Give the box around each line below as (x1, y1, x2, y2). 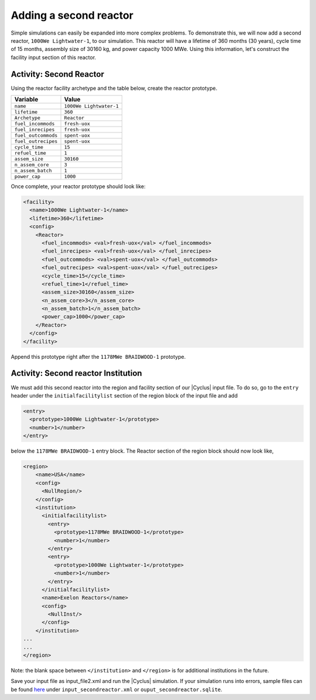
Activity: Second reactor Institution (11, 368, 143, 378)
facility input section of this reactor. (11, 53, 97, 61)
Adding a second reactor (11, 9, 134, 22)
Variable (14, 96, 39, 104)
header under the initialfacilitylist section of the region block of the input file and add (11, 392, 238, 399)
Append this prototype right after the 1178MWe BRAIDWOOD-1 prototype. (11, 353, 186, 360)
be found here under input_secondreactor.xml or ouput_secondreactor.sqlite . (11, 686, 222, 693)
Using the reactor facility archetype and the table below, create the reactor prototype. (11, 84, 218, 91)
